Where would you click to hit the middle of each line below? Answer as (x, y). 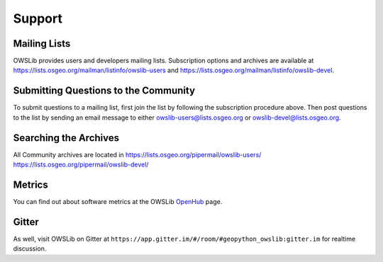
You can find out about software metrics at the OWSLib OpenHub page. (118, 201)
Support (38, 18)
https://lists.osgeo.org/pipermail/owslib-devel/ (81, 165)
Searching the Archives (66, 138)
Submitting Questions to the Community (104, 91)
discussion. (30, 249)
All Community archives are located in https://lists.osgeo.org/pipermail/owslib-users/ (137, 154)
